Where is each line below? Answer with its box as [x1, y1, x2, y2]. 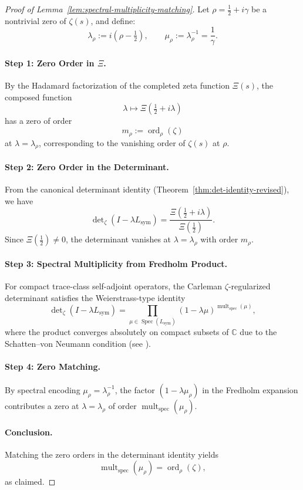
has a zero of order [5, 114, 72, 127]
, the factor [115, 383, 155, 396]
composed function [5, 90, 72, 103]
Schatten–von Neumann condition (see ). [5, 337, 151, 349]
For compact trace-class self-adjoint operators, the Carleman [5, 279, 223, 292]
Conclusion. [5, 425, 53, 438]
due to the [240, 325, 277, 337]
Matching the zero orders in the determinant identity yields [5, 448, 218, 460]
